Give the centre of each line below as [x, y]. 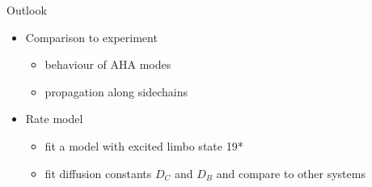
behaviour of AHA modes [108, 64]
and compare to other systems [291, 173]
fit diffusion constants [98, 173]
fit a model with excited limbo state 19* [144, 145]
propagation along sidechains [116, 91]
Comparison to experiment [91, 37]
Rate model [54, 119]
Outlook [27, 10]
